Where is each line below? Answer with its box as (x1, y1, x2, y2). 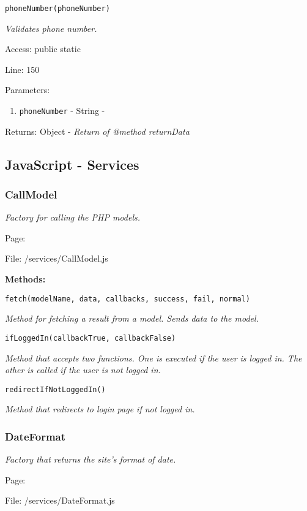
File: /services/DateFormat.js (5, 494, 115, 507)
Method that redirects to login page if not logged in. (5, 403, 195, 415)
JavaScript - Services (5, 154, 139, 173)
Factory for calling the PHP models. (5, 211, 141, 224)
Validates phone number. (5, 21, 97, 34)
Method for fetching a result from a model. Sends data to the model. (5, 312, 259, 325)
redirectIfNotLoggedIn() (5, 385, 106, 394)
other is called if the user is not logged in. (5, 363, 161, 376)
